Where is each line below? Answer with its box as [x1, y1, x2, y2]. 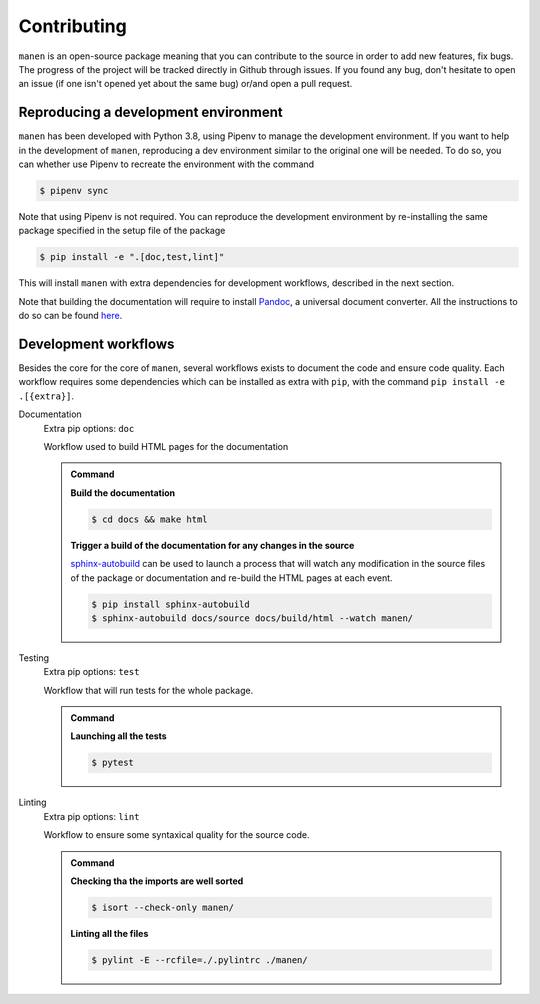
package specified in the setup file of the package [18, 225, 226, 237]
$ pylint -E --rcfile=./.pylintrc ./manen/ [91, 954, 309, 965]
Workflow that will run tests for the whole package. [43, 684, 254, 696]
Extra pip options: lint [43, 810, 140, 822]
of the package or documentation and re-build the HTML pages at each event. [70, 571, 394, 584]
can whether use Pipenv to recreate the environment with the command [18, 158, 315, 170]
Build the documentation [70, 486, 175, 499]
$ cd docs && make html [91, 513, 209, 525]
